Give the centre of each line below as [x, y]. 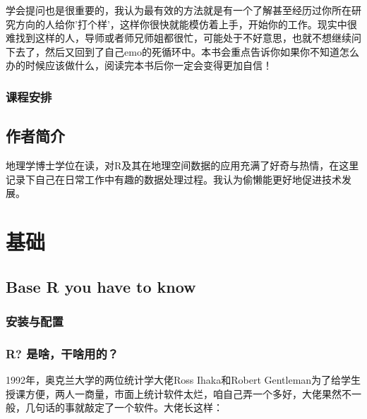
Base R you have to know [101, 286]
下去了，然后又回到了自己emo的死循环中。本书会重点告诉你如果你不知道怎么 [182, 51]
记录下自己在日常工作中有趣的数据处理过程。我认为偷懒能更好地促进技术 [174, 179]
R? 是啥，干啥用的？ [62, 353]
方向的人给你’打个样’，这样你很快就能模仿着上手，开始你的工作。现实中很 [186, 24]
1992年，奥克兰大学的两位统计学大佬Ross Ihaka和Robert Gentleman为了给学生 [183, 380]
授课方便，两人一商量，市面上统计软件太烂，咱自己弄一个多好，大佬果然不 [179, 393]
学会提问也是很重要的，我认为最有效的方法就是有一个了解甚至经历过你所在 [179, 10]
